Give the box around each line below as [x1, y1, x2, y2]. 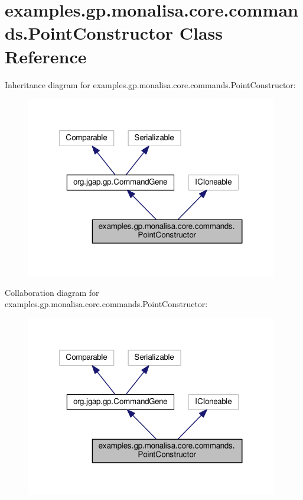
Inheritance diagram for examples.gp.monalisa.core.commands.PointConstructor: [5, 78, 296, 91]
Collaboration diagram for [5, 286, 99, 298]
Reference [5, 44, 87, 68]
